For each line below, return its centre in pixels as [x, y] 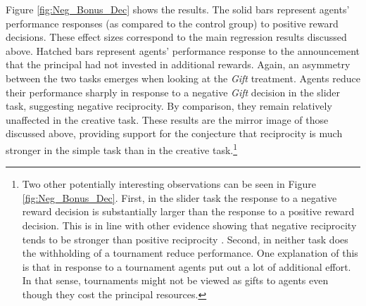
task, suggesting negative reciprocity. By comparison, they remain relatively [169, 106]
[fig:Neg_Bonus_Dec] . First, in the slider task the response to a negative [179, 197]
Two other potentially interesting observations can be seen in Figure [169, 184]
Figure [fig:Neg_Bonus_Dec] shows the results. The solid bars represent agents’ [178, 9]
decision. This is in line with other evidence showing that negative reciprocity [189, 225]
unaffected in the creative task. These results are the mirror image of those [167, 119]
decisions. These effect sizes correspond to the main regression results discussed [176, 37]
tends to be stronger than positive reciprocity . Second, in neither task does [185, 239]
